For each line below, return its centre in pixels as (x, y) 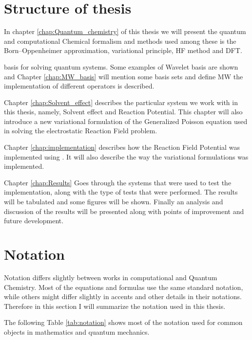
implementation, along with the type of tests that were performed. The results (121, 192)
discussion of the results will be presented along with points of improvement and (124, 211)
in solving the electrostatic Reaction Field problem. (81, 131)
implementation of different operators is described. (79, 86)
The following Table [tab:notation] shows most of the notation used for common (123, 322)
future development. (34, 221)
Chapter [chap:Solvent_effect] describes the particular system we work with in (121, 102)
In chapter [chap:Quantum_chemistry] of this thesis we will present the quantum (125, 31)
